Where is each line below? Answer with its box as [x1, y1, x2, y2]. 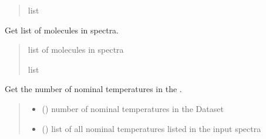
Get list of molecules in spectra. [5, 23, 119, 36]
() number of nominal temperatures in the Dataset [42, 102, 224, 114]
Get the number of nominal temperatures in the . [5, 83, 182, 95]
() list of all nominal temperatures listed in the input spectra [42, 122, 261, 134]
